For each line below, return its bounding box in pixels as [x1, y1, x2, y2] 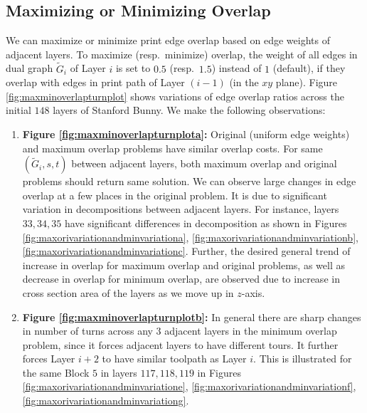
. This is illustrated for [253, 351, 352, 366]
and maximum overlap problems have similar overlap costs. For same [22, 140, 323, 155]
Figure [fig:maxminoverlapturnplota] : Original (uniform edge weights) [22, 126, 350, 141]
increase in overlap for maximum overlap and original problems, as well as [22, 257, 345, 272]
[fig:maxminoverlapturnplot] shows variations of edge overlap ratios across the [6, 88, 344, 103]
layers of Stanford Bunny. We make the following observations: [53, 103, 326, 117]
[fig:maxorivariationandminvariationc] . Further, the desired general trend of [22, 244, 351, 258]
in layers [100, 365, 137, 380]
